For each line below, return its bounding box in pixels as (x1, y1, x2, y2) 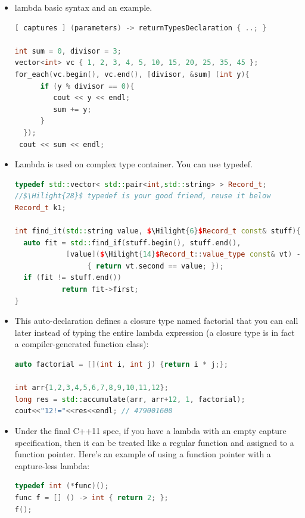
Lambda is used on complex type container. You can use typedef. (14, 158, 253, 170)
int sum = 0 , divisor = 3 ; (14, 46, 122, 55)
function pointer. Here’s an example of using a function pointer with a (14, 448, 271, 460)
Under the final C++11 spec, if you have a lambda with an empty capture (14, 425, 287, 436)
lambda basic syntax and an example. (14, 1, 152, 13)
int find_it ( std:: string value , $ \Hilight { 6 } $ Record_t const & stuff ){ (14, 227, 301, 236)
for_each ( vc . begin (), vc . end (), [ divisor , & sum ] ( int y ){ (14, 70, 250, 79)
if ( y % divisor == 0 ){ (40, 82, 135, 91)
